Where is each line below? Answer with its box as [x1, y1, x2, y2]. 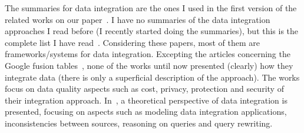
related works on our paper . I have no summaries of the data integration [5, 13, 270, 25]
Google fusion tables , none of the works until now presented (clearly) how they [5, 59, 293, 71]
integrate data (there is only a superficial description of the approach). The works [5, 71, 300, 83]
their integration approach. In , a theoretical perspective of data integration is [5, 94, 288, 106]
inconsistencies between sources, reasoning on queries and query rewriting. [5, 117, 273, 129]
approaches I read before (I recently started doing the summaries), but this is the [5, 25, 299, 37]
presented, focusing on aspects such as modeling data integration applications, [5, 105, 287, 118]
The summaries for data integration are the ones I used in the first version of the [5, 2, 297, 14]
